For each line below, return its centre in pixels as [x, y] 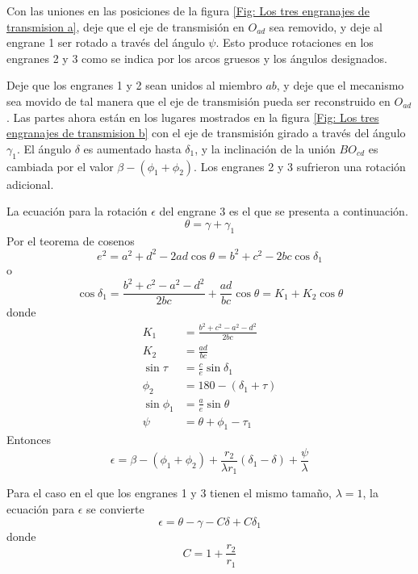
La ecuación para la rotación [77, 211]
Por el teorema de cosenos [71, 240]
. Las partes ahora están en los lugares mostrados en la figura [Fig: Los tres [193, 117]
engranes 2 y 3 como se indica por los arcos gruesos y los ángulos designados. [197, 58]
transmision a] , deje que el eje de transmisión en [125, 26]
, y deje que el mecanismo [340, 85]
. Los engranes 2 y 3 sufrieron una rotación [300, 166]
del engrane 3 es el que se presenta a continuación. [284, 211]
